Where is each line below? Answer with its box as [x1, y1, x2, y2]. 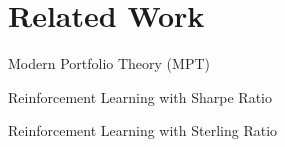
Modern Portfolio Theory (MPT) [8, 53, 210, 74]
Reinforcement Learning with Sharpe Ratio [8, 86, 272, 107]
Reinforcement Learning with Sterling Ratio [8, 120, 278, 141]
